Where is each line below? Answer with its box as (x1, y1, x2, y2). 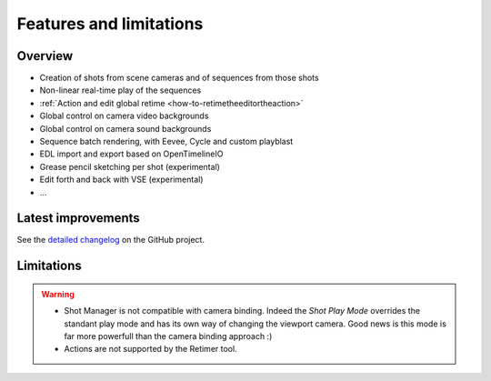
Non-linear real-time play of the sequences (39, 85, 202, 95)
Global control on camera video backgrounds (39, 110, 209, 122)
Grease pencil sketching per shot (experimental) (39, 161, 220, 172)
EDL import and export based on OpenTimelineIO (39, 148, 224, 159)
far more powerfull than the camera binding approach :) (64, 331, 273, 342)
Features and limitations (16, 14, 204, 34)
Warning (41, 288, 75, 299)
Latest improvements (16, 210, 140, 226)
